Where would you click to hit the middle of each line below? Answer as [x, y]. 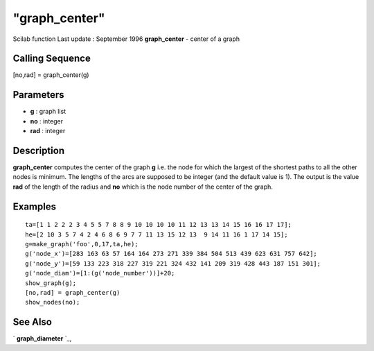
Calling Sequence [52, 59]
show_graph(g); [51, 283]
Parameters [38, 95]
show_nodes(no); [53, 302]
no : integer [47, 121]
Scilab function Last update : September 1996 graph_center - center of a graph [126, 39]
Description [39, 150]
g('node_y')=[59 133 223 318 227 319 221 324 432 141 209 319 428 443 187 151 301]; [173, 263]
